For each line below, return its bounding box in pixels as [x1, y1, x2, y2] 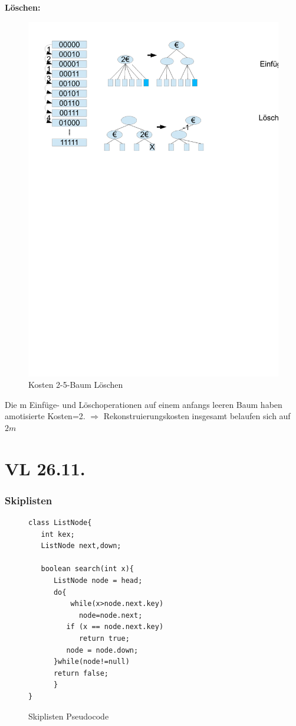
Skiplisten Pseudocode [28, 709, 109, 722]
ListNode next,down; [41, 542, 121, 550]
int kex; [41, 530, 75, 539]
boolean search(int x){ [41, 565, 134, 573]
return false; [53, 669, 109, 678]
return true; [78, 634, 130, 643]
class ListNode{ [28, 518, 92, 527]
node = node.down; [66, 646, 139, 654]
